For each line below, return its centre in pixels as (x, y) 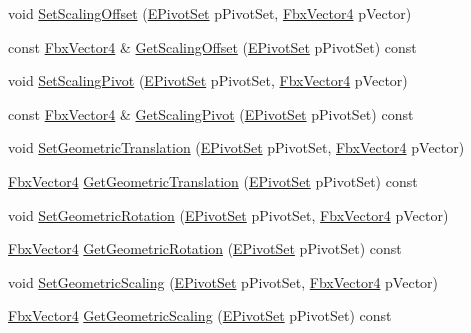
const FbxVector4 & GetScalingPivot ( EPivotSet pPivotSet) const (211, 113)
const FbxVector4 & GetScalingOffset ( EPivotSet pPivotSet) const (212, 46)
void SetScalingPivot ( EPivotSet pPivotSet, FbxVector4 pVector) (208, 80)
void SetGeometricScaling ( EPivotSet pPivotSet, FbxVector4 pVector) (223, 281)
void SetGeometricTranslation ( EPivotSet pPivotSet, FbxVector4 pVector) (236, 147)
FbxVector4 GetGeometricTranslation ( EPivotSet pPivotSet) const (213, 180)
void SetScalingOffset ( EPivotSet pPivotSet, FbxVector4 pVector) (210, 13)
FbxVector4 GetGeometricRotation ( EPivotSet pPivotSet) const (205, 248)
